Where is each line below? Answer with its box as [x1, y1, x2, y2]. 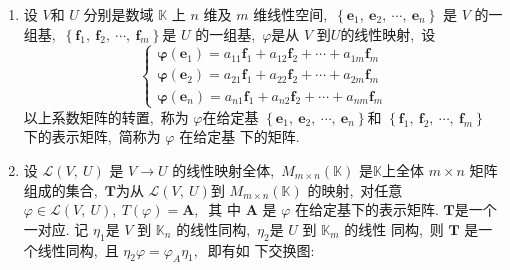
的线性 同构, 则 [344, 218, 444, 239]
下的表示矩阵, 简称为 [23, 126, 161, 147]
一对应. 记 [23, 218, 89, 239]
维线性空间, [253, 4, 328, 24]
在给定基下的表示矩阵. [294, 199, 439, 220]
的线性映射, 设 [340, 23, 436, 44]
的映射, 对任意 [307, 179, 403, 200]
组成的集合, [23, 179, 98, 200]
